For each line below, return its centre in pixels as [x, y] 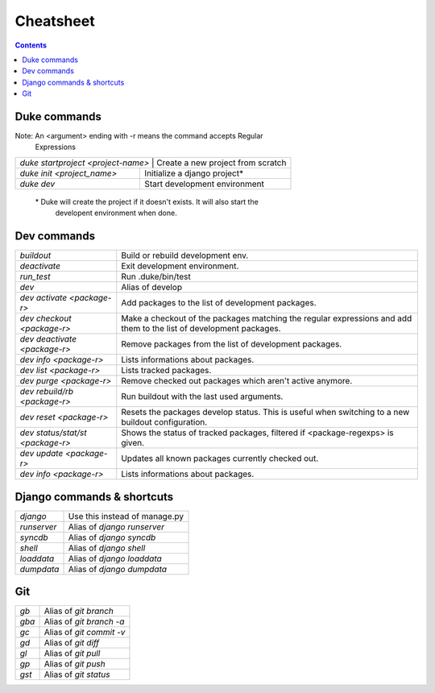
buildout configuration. [164, 422]
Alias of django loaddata [115, 558]
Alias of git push [75, 664]
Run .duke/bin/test [156, 276]
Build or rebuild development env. [185, 255]
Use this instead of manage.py [126, 516]
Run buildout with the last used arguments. [202, 396]
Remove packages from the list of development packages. [232, 344]
